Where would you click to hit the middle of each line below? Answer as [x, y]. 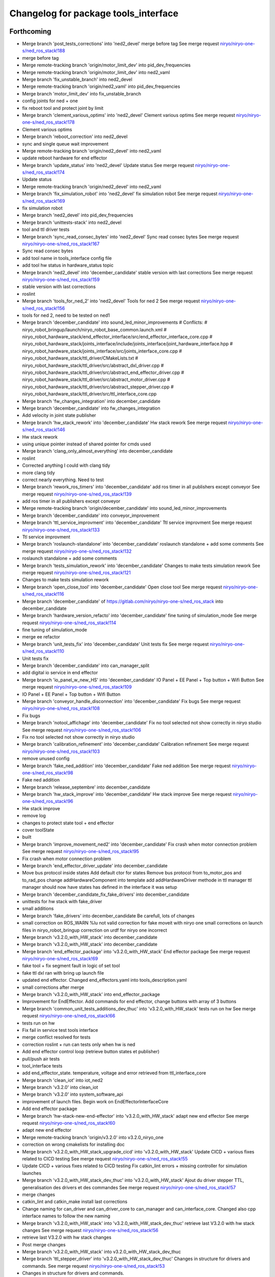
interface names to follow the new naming [66, 1216]
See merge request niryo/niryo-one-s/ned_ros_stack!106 [81, 730]
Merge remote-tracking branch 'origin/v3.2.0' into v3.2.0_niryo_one [93, 1137]
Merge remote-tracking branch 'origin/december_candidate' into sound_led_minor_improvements [124, 508]
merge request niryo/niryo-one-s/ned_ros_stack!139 [77, 494]
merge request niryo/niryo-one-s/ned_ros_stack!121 [76, 573]
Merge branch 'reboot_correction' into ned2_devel [75, 137]
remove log [34, 816]
